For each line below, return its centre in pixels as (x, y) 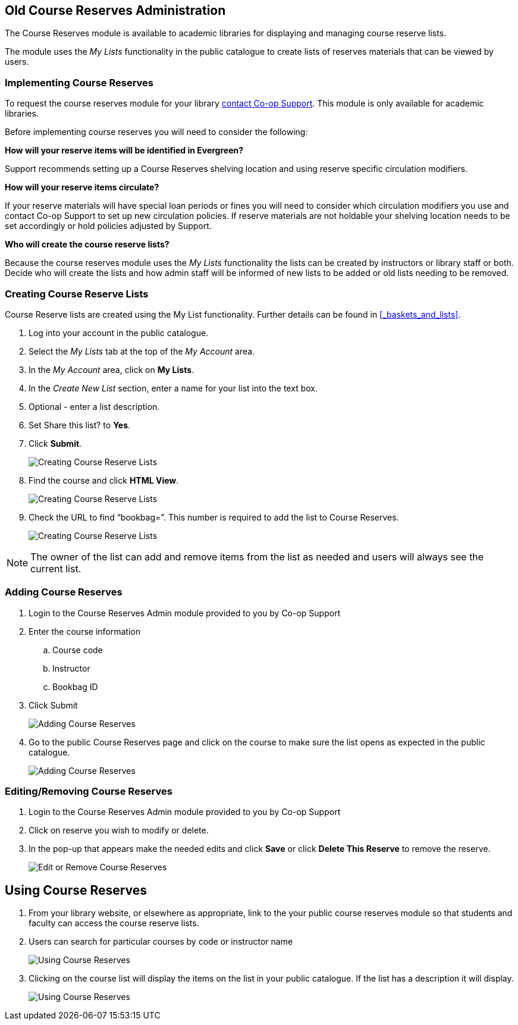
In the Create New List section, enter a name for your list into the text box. (173, 388)
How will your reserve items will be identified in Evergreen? (124, 151)
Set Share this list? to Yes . (80, 425)
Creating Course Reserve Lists (77, 294)
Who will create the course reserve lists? (87, 245)
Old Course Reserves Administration (115, 10)
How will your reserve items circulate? (82, 187)
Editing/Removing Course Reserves (89, 792)
